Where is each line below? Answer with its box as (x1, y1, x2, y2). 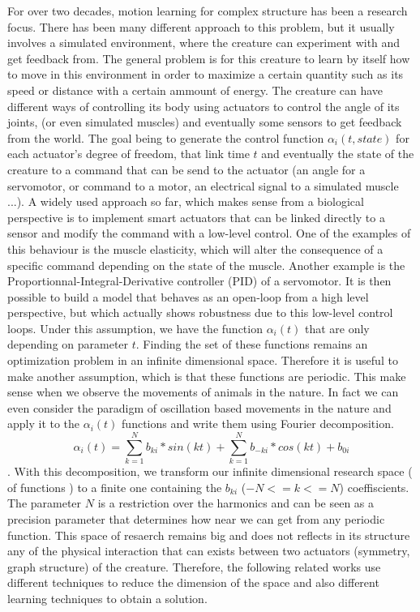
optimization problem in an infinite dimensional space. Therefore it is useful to (7, 352, 398, 369)
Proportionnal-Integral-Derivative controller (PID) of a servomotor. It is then (7, 272, 392, 289)
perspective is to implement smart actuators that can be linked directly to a (7, 208, 385, 225)
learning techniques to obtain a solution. (7, 589, 208, 606)
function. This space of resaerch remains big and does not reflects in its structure (7, 526, 410, 543)
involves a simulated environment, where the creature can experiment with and (7, 34, 401, 51)
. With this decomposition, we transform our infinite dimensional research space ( (7, 463, 413, 480)
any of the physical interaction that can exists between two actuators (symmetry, (7, 542, 410, 559)
